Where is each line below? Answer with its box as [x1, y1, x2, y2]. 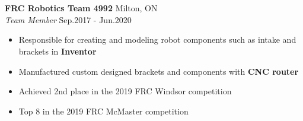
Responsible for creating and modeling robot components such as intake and [18, 33, 296, 46]
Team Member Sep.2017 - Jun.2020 [5, 13, 132, 26]
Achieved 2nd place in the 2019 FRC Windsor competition [18, 85, 232, 97]
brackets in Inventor [18, 44, 97, 57]
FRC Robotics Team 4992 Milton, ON [5, 2, 158, 14]
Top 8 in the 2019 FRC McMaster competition [18, 104, 189, 117]
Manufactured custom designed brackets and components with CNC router [18, 65, 299, 77]
